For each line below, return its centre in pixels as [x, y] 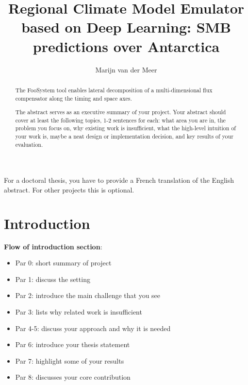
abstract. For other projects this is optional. [69, 189]
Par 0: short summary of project [63, 263]
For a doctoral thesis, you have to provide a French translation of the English [119, 180]
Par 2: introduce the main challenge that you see [88, 295]
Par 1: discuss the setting [53, 279]
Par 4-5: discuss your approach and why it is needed [93, 328]
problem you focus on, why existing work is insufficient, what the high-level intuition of [125, 128]
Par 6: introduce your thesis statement [73, 344]
